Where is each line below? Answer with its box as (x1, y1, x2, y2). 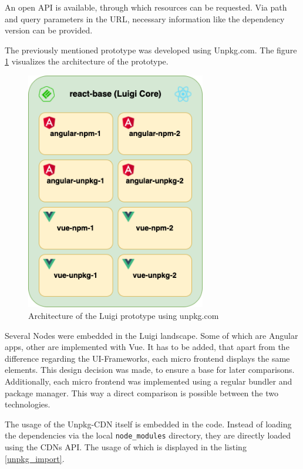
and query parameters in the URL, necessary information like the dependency (5, 12, 285, 25)
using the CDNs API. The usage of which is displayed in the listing (5, 440, 247, 453)
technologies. (5, 398, 51, 410)
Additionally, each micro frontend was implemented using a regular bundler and (5, 375, 292, 387)
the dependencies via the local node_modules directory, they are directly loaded (5, 429, 291, 441)
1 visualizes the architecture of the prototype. (5, 55, 169, 67)
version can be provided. (5, 24, 93, 36)
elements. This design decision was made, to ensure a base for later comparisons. (5, 363, 295, 376)
